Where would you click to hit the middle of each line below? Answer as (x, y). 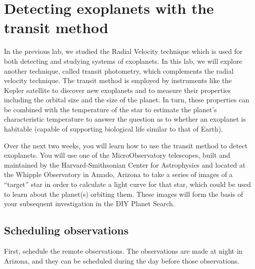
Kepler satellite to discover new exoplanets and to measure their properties (118, 90)
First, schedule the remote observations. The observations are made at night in (123, 251)
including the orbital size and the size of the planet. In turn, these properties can (127, 100)
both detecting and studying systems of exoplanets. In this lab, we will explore (123, 61)
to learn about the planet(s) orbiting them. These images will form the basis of (124, 194)
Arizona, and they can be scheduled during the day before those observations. (122, 260)
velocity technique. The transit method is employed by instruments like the (118, 80)
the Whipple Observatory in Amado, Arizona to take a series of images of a (118, 174)
